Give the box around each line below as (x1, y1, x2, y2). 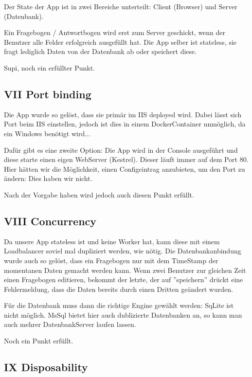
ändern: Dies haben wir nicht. (4, 173, 92, 183)
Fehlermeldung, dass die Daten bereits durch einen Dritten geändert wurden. (4, 284, 233, 294)
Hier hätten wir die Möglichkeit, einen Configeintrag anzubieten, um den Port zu (4, 163, 245, 174)
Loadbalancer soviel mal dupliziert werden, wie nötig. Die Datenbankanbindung (4, 246, 241, 256)
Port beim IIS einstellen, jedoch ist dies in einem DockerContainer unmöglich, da (4, 119, 246, 129)
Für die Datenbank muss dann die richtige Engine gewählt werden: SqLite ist (4, 300, 234, 310)
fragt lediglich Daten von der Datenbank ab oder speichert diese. (4, 46, 197, 56)
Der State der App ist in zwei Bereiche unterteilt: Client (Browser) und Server (4, 1, 237, 11)
